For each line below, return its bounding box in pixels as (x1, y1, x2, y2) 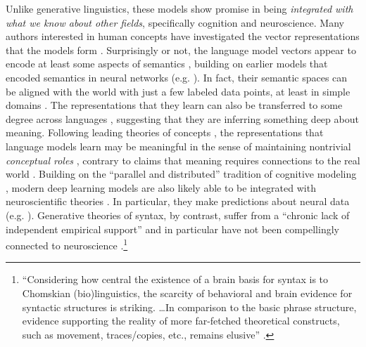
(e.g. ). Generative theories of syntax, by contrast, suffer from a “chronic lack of (6, 207, 350, 222)
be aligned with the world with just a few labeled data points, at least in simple (6, 84, 351, 98)
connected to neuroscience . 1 (6, 236, 128, 252)
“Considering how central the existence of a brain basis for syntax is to (22, 272, 329, 287)
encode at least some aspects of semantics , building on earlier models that (6, 56, 328, 71)
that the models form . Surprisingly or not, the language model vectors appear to (6, 42, 356, 57)
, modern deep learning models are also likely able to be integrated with (6, 180, 316, 195)
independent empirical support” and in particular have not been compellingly (6, 221, 339, 236)
